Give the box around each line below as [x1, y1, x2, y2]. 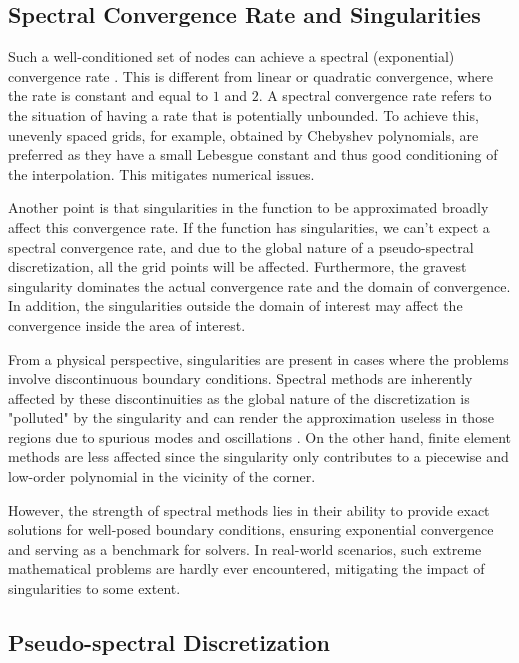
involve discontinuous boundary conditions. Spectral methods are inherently [8, 368, 473, 389]
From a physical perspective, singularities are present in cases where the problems [8, 348, 509, 369]
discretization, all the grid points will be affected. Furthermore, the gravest [8, 256, 467, 277]
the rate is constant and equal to [8, 85, 209, 106]
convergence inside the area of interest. [8, 314, 246, 335]
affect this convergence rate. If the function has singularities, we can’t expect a [8, 216, 490, 237]
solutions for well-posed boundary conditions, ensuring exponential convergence [8, 519, 494, 540]
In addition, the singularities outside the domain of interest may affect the [8, 295, 463, 316]
